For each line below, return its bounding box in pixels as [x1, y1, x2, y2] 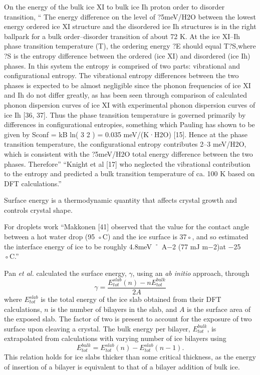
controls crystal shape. [4, 204, 73, 215]
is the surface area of [187, 303, 251, 314]
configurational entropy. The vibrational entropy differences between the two [4, 70, 239, 81]
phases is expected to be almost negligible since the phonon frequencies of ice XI [4, 80, 251, 90]
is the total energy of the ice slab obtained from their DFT [41, 294, 221, 304]
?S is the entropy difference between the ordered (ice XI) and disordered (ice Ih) [4, 50, 250, 61]
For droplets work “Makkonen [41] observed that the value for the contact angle [4, 221, 249, 232]
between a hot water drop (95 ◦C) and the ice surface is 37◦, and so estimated [4, 231, 248, 242]
